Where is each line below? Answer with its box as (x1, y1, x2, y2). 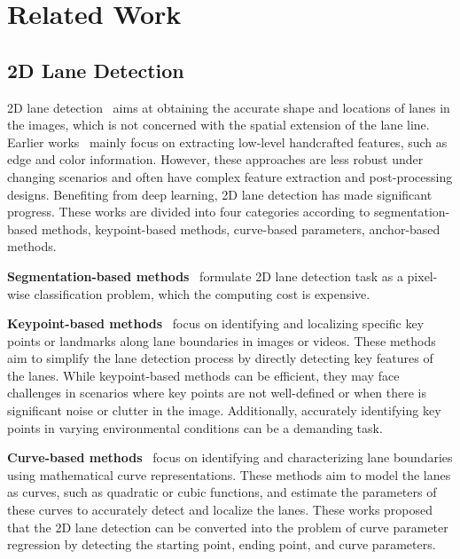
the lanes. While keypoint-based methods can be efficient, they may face (7, 366, 400, 384)
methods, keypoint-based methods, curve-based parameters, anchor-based (41, 219, 441, 238)
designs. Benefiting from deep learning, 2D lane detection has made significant (7, 185, 433, 203)
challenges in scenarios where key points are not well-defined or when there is (7, 383, 427, 402)
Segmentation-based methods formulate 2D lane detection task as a (7, 266, 403, 285)
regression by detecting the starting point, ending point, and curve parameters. (7, 535, 436, 554)
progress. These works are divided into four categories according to (7, 202, 370, 221)
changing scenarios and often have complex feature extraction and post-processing (7, 167, 453, 185)
